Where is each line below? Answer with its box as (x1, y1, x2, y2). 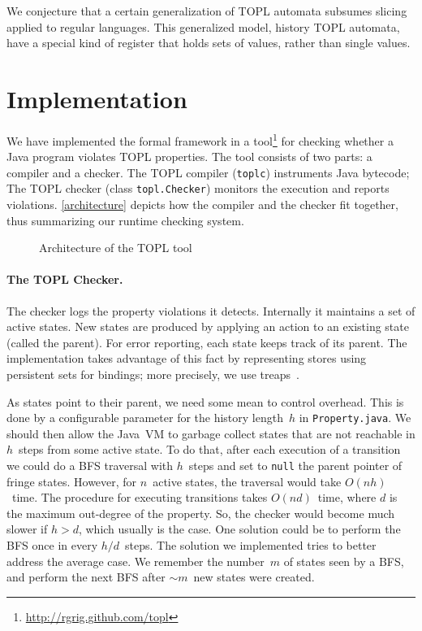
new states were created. (193, 568, 315, 585)
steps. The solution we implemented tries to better (125, 537, 377, 554)
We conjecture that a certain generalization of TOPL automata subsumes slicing (6, 2, 407, 19)
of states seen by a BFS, (283, 552, 404, 569)
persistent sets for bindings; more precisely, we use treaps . (6, 366, 299, 383)
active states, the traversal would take (153, 472, 342, 490)
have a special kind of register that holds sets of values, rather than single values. (6, 34, 411, 51)
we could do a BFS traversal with (6, 457, 174, 474)
